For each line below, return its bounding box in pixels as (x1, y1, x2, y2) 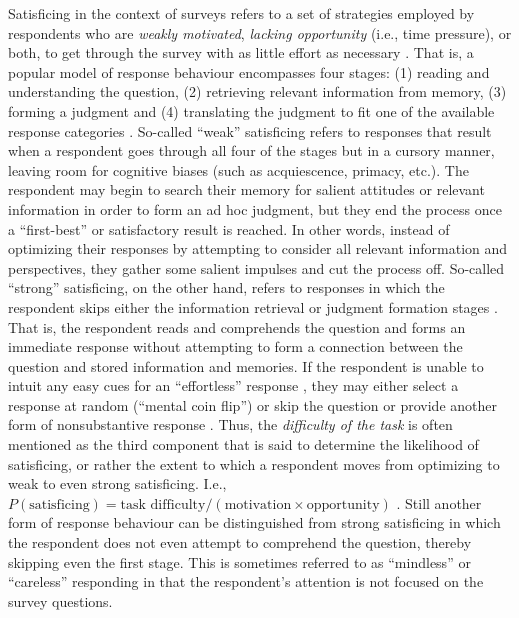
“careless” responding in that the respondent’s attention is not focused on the (8, 571, 484, 592)
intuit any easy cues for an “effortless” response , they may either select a (8, 375, 459, 396)
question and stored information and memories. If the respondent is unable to (8, 355, 484, 376)
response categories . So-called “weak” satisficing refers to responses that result (8, 120, 492, 141)
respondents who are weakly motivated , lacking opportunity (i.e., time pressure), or (8, 22, 512, 43)
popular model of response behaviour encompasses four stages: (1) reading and (8, 61, 490, 82)
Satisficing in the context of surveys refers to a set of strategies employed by (8, 3, 475, 23)
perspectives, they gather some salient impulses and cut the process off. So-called (8, 257, 505, 278)
